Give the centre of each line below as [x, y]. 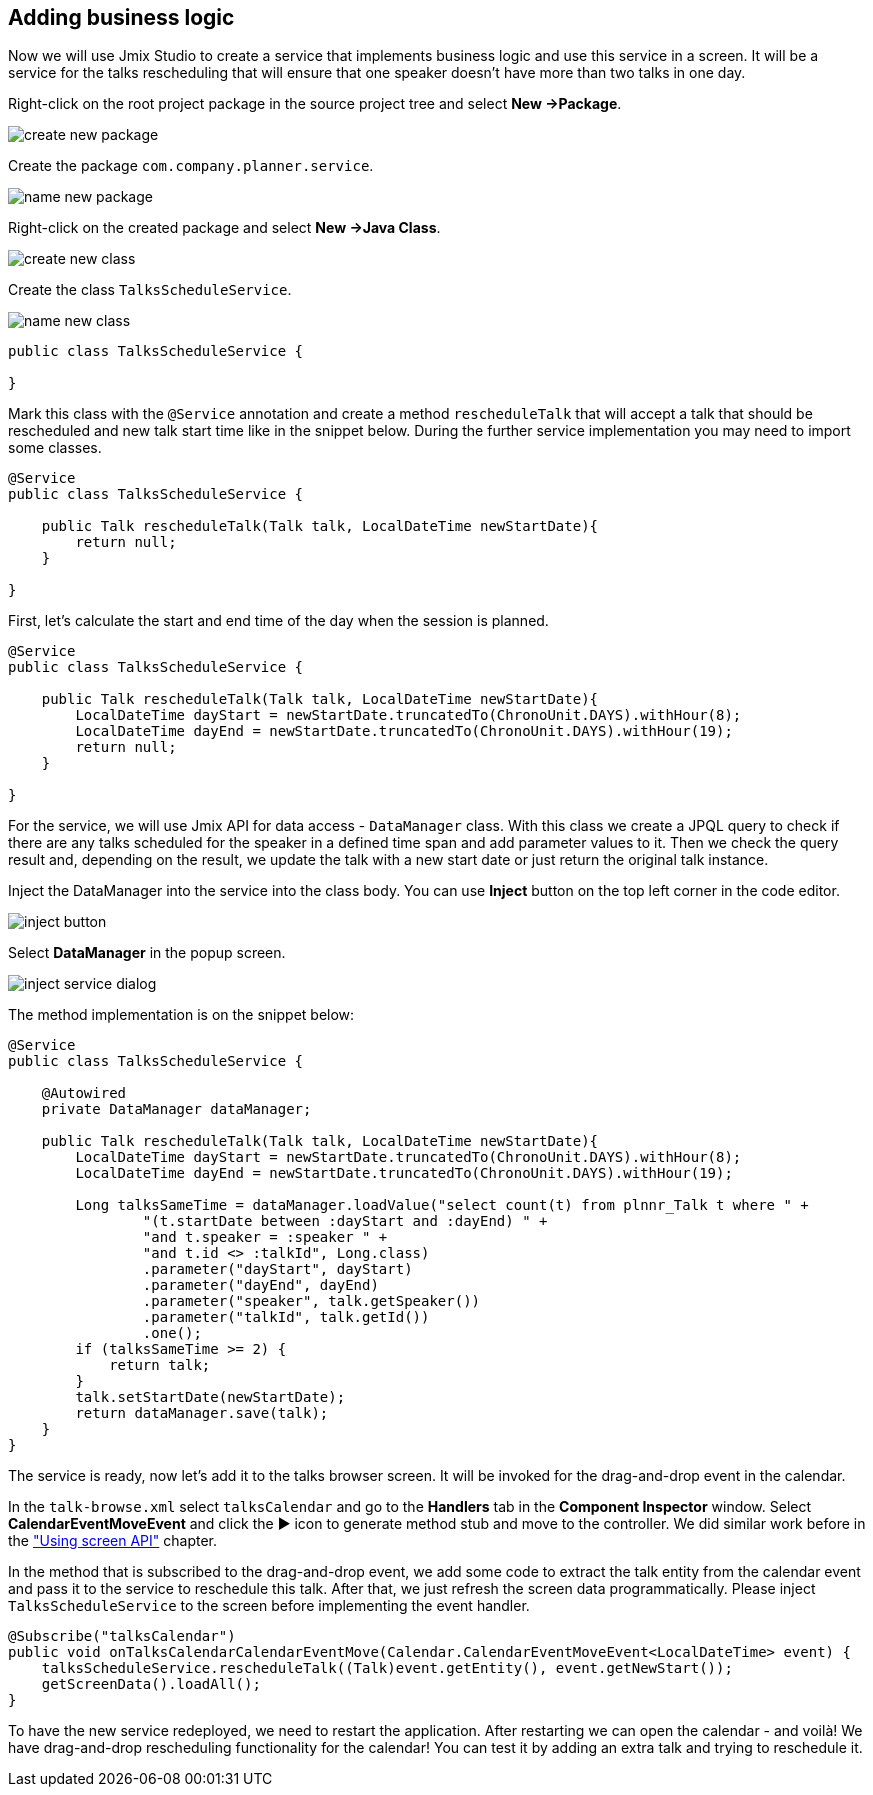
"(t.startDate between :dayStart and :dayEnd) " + [345, 1221]
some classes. [55, 448]
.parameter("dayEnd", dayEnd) [260, 1285]
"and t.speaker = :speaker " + [265, 1237]
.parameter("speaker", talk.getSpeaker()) [311, 1301]
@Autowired [84, 1093]
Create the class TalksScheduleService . [150, 290]
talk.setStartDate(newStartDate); [210, 1397]
